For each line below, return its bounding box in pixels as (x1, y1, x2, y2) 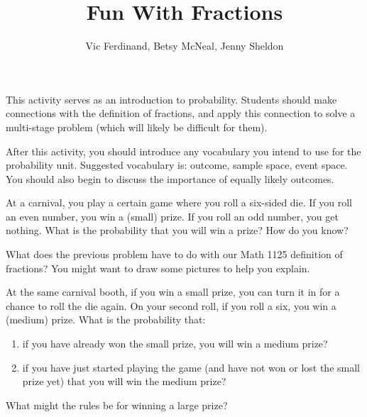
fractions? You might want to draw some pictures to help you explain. (6, 260, 310, 275)
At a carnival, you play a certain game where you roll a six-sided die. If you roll (6, 195, 352, 210)
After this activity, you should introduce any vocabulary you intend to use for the (6, 143, 361, 158)
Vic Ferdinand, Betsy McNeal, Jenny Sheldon (85, 38, 284, 53)
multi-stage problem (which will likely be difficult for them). (6, 119, 268, 134)
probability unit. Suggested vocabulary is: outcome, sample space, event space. (6, 157, 348, 172)
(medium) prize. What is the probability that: (6, 312, 206, 327)
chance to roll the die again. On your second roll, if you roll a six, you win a (6, 298, 336, 313)
